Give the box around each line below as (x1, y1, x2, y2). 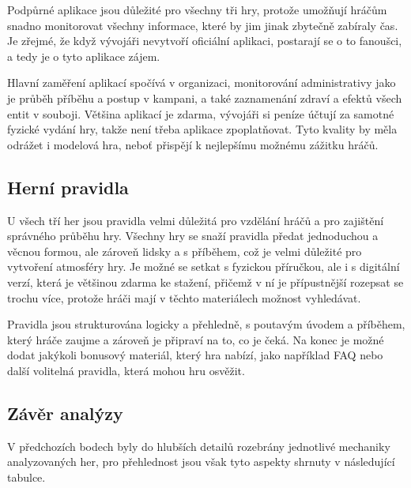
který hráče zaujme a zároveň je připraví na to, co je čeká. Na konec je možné (7, 331, 384, 347)
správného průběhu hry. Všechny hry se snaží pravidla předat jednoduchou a (7, 227, 379, 244)
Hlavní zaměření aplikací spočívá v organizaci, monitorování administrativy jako (7, 74, 396, 91)
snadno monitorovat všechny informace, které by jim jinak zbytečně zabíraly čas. (7, 17, 398, 33)
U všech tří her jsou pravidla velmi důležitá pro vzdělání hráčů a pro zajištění (7, 212, 384, 228)
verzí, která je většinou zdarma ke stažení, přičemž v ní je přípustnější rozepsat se (7, 273, 404, 290)
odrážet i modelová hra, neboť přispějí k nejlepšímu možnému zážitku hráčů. (7, 136, 379, 152)
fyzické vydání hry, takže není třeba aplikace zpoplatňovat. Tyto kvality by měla (7, 121, 398, 137)
